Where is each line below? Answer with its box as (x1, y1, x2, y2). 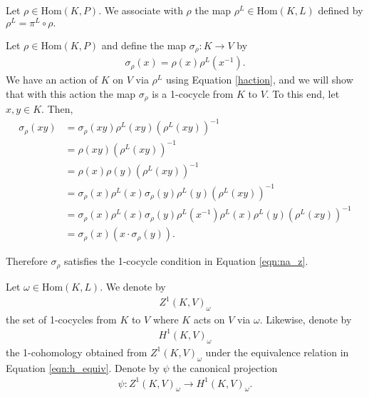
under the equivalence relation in (205, 344, 349, 359)
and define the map (101, 37, 187, 52)
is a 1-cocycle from (152, 86, 234, 101)
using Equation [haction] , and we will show (165, 72, 353, 87)
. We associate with (98, 3, 183, 17)
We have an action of (6, 72, 98, 87)
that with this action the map (6, 86, 136, 101)
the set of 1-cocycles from (6, 311, 117, 326)
